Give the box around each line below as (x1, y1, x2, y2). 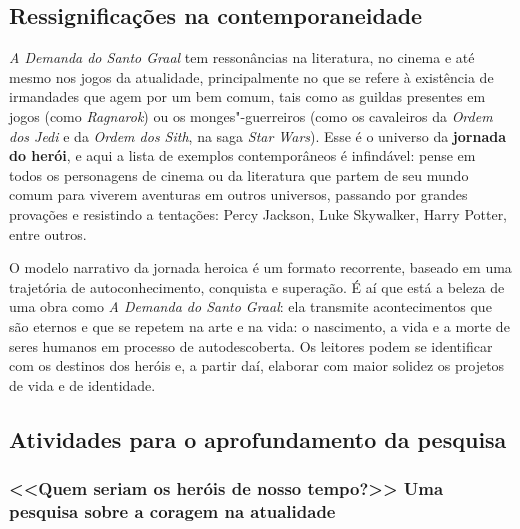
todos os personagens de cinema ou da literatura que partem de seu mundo (9, 164, 469, 185)
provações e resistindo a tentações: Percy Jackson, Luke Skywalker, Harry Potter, (9, 203, 508, 224)
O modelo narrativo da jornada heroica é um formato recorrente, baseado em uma (9, 257, 512, 278)
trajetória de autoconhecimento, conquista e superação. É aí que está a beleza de (9, 276, 505, 297)
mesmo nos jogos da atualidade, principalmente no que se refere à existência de (9, 66, 494, 87)
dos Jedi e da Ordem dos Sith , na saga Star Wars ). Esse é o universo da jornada (9, 125, 507, 146)
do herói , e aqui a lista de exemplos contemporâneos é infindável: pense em (9, 145, 476, 166)
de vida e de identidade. (9, 374, 156, 395)
